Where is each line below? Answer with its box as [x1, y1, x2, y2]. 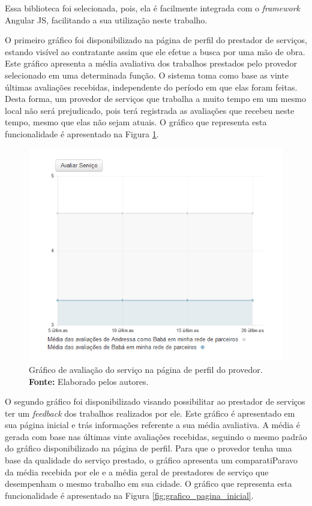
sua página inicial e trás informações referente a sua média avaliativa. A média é [5, 418, 300, 431]
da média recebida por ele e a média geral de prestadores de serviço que [5, 465, 269, 478]
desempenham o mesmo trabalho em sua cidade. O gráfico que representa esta [5, 477, 292, 490]
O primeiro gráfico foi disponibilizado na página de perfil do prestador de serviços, [5, 34, 307, 46]
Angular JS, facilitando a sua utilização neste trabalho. [5, 13, 208, 26]
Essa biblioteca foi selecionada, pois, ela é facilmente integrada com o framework [5, 2, 301, 14]
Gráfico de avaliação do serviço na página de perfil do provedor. [29, 363, 263, 375]
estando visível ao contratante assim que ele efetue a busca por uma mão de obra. [5, 45, 305, 58]
